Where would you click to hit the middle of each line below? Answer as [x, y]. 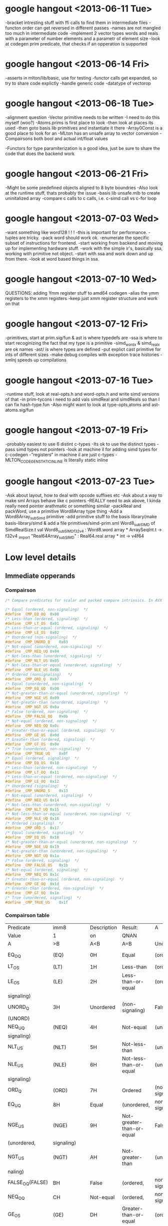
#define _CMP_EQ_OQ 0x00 [32, 614]
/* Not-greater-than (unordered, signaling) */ [57, 703]
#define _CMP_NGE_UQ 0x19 [32, 847]
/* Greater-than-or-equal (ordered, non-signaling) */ [64, 879]
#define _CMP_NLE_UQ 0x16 [32, 819]
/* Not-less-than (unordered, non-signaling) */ [58, 805]
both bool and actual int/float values [71, 139]
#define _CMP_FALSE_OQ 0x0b [37, 717]
